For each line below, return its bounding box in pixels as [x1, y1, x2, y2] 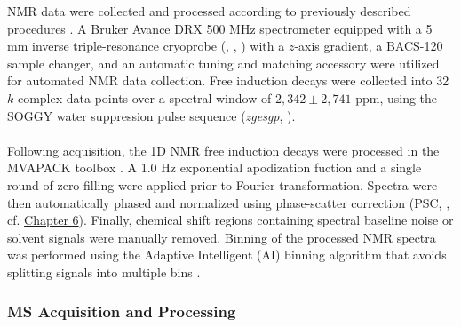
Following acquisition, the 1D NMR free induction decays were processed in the [7, 140, 440, 159]
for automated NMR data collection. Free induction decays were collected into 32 [7, 71, 449, 90]
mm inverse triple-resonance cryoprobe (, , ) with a [7, 36, 285, 55]
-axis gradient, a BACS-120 [294, 36, 443, 55]
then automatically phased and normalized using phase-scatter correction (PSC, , [7, 193, 450, 211]
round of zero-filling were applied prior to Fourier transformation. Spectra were [7, 175, 438, 194]
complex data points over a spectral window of [17, 88, 272, 107]
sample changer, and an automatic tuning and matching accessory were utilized [7, 53, 440, 72]
